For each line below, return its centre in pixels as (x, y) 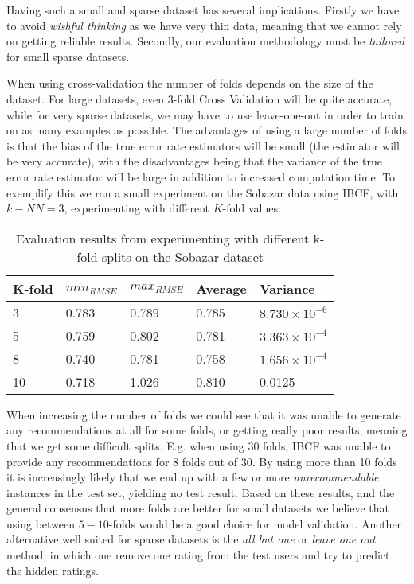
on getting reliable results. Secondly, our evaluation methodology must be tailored (205, 41)
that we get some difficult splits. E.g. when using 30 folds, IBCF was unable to (199, 445)
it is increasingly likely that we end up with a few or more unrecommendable (193, 477)
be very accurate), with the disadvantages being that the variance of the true (195, 161)
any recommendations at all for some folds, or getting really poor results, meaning (207, 430)
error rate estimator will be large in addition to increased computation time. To (201, 176)
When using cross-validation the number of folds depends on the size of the (190, 83)
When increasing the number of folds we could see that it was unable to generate (204, 414)
